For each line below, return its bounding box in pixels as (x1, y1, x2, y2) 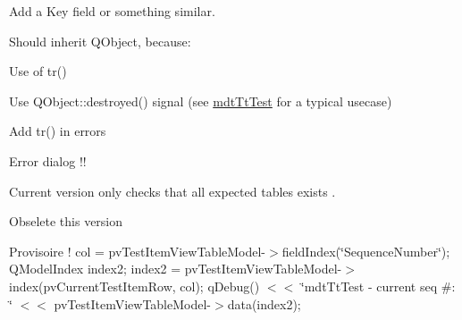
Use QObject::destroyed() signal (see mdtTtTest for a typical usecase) (9, 91, 392, 110)
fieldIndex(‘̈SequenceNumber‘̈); (281, 241, 450, 260)
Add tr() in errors (9, 122, 106, 140)
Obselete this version (9, 212, 123, 231)
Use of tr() (9, 62, 67, 80)
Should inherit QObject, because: (9, 31, 191, 50)
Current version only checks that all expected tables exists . (9, 181, 336, 200)
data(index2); (227, 294, 301, 313)
